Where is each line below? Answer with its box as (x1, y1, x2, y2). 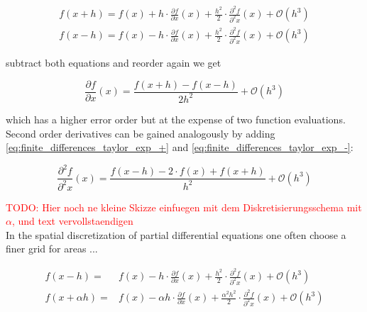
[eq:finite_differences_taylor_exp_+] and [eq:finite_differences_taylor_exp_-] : (6, 140, 354, 155)
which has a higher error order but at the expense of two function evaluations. (6, 111, 346, 126)
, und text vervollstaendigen (11, 213, 133, 228)
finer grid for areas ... (6, 241, 98, 256)
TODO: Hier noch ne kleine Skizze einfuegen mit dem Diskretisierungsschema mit (6, 199, 362, 214)
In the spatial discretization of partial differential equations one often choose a (6, 227, 346, 242)
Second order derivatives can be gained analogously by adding (6, 126, 275, 140)
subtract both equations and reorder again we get (6, 55, 221, 69)
